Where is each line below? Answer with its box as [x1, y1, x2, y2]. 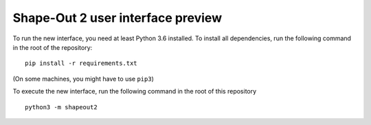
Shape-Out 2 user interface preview [12, 10, 223, 25]
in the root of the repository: [12, 43, 93, 51]
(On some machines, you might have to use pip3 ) [12, 74, 154, 83]
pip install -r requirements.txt [25, 59, 137, 68]
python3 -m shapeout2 [25, 103, 98, 111]
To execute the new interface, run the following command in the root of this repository [12, 87, 257, 96]
